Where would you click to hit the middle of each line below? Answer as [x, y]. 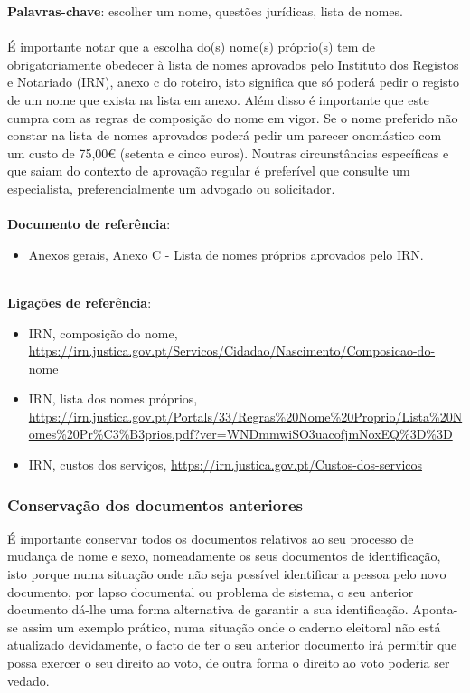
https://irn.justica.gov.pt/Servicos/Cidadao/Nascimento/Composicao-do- [232, 351]
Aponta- [435, 609]
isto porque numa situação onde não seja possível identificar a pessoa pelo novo [227, 574]
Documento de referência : [89, 224]
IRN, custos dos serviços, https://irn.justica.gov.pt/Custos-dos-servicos [226, 465]
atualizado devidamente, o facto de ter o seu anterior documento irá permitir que [232, 645]
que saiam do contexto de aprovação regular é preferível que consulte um [209, 171]
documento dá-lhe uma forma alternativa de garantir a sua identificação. [208, 609]
